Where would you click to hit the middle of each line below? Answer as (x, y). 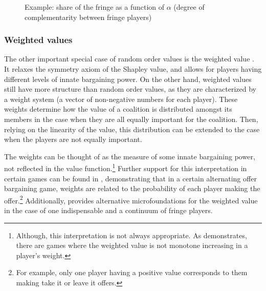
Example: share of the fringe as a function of (95, 7)
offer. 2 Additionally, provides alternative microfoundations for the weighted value (131, 199)
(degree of (189, 7)
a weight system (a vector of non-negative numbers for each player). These (121, 99)
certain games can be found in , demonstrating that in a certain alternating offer (130, 178)
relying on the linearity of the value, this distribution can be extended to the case (132, 129)
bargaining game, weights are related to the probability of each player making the (132, 188)
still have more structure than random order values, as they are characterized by (130, 89)
